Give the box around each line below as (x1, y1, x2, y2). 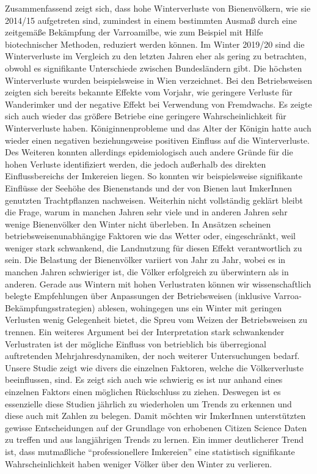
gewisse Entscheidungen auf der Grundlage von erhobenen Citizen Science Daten (5, 421, 307, 434)
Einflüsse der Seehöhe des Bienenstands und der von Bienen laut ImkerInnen (5, 181, 293, 194)
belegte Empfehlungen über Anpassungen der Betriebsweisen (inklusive (5, 289, 271, 302)
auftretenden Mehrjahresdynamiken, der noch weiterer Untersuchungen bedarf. (5, 349, 300, 362)
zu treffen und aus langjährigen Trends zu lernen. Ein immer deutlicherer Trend (5, 433, 304, 446)
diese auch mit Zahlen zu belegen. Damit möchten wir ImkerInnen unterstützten (5, 409, 306, 422)
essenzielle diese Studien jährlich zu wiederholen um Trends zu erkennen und (5, 397, 292, 410)
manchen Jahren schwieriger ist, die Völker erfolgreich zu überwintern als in (5, 265, 289, 278)
